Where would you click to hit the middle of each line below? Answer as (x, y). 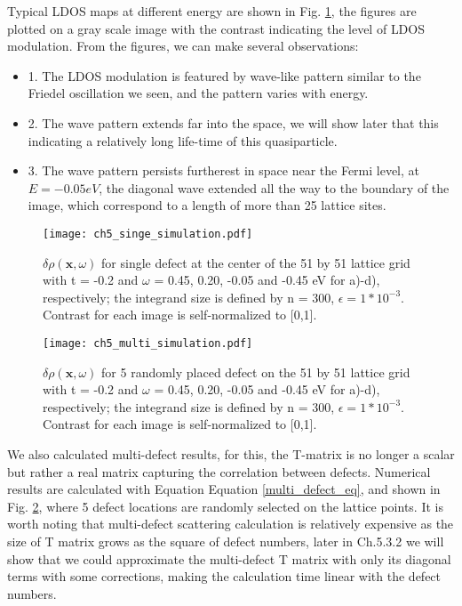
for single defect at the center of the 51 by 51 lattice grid (256, 262)
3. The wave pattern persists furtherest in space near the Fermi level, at (224, 170)
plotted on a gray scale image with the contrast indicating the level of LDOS (216, 28)
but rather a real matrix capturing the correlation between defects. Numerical (219, 471)
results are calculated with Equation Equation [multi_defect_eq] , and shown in (224, 489)
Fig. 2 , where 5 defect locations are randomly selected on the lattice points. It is (225, 506)
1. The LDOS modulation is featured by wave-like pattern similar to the (224, 75)
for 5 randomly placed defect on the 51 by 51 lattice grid (256, 372)
